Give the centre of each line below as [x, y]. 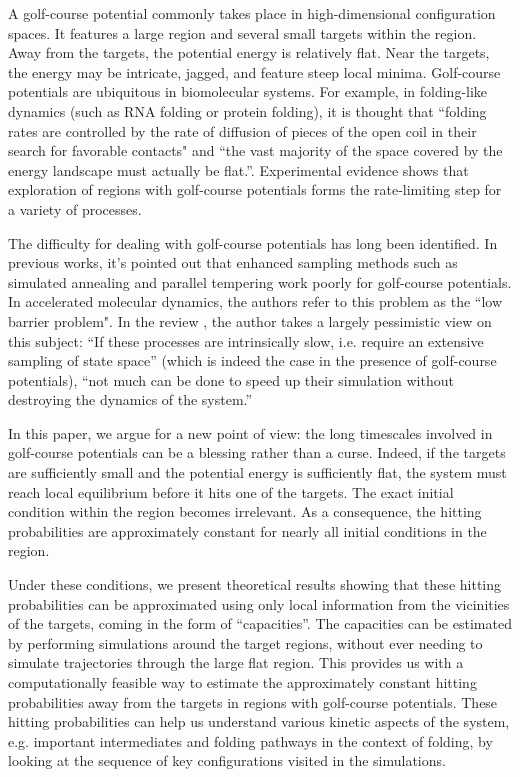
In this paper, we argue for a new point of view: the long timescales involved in [250, 432]
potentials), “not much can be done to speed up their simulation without [231, 379]
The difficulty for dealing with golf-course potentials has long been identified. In [253, 242]
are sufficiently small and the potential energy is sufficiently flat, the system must [257, 472]
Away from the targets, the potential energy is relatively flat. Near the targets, [249, 52]
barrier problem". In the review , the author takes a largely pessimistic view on [250, 320]
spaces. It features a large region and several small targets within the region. [242, 32]
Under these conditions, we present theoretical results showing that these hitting [255, 584]
